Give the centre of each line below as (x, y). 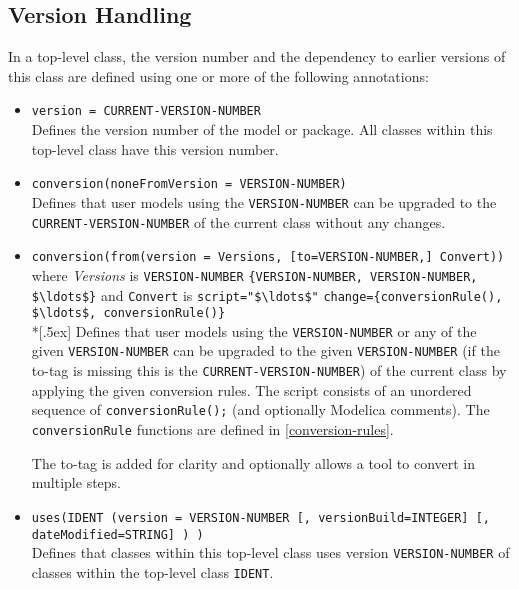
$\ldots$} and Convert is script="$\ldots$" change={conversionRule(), (267, 294)
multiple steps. (76, 482)
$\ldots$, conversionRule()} (128, 313)
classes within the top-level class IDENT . (152, 571)
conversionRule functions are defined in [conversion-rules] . (212, 429)
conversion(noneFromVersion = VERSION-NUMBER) (189, 184)
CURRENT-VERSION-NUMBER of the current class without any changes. (238, 221)
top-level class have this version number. (155, 148)
